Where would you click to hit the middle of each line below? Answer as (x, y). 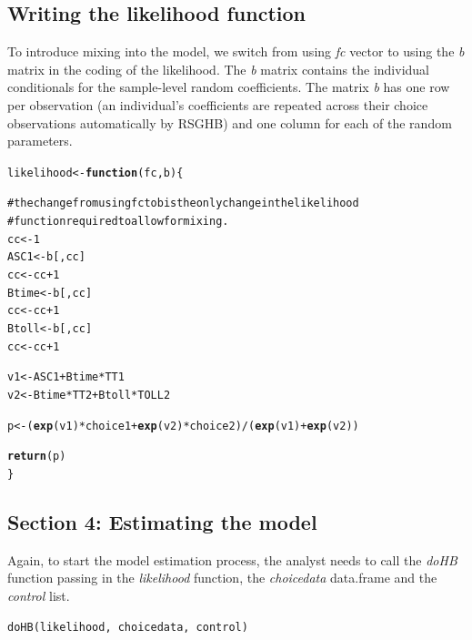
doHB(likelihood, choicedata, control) (128, 627)
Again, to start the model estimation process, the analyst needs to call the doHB (232, 559)
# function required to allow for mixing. (118, 222)
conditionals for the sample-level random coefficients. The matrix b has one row (229, 87)
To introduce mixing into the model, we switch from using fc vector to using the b (236, 51)
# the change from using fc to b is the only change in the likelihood (183, 203)
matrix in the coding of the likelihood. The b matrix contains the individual (219, 69)
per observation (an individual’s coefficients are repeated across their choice (218, 104)
